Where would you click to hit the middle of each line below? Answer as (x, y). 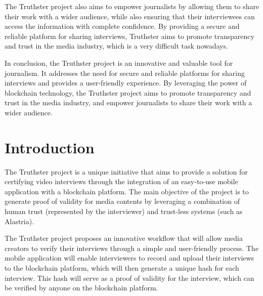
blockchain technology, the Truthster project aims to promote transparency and (128, 92)
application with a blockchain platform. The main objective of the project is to (127, 191)
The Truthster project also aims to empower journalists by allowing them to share (132, 6)
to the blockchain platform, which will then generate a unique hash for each (122, 268)
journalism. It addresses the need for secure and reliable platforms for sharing (125, 73)
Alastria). (19, 221)
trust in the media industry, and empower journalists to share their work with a (128, 102)
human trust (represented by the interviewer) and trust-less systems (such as (124, 211)
